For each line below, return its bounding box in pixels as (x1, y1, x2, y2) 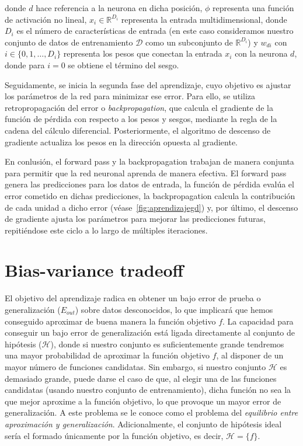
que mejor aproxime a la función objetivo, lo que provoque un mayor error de (5, 395, 281, 407)
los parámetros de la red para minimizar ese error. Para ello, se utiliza (5, 90, 255, 102)
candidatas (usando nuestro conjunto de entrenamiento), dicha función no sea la (5, 384, 291, 396)
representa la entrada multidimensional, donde (121, 13, 287, 25)
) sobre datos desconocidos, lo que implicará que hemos (75, 304, 273, 315)
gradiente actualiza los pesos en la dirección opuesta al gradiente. (5, 135, 238, 148)
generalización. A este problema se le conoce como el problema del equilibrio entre (5, 406, 298, 419)
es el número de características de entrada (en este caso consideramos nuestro (16, 25, 294, 37)
